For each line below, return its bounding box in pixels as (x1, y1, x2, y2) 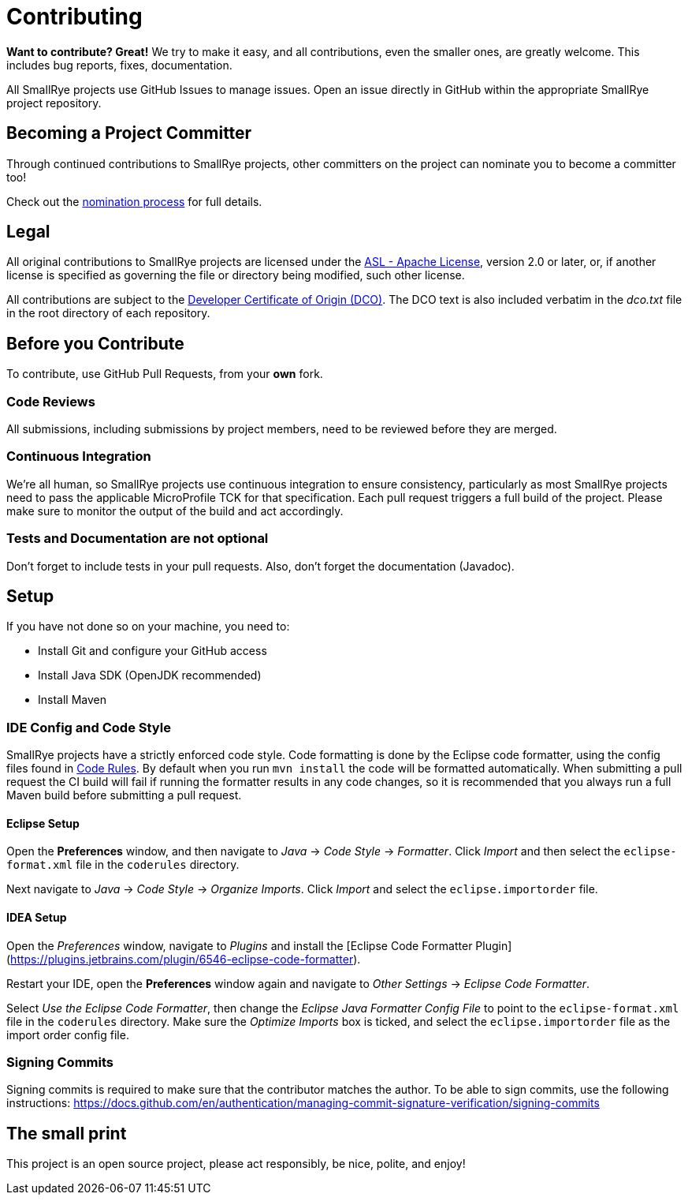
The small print (6, 1123, 127, 1143)
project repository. (6, 95, 102, 110)
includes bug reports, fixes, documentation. (6, 58, 232, 72)
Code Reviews (6, 393, 95, 410)
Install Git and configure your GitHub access (38, 644, 267, 658)
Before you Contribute (6, 333, 184, 354)
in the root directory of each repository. (6, 306, 210, 320)
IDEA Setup (6, 910, 67, 924)
